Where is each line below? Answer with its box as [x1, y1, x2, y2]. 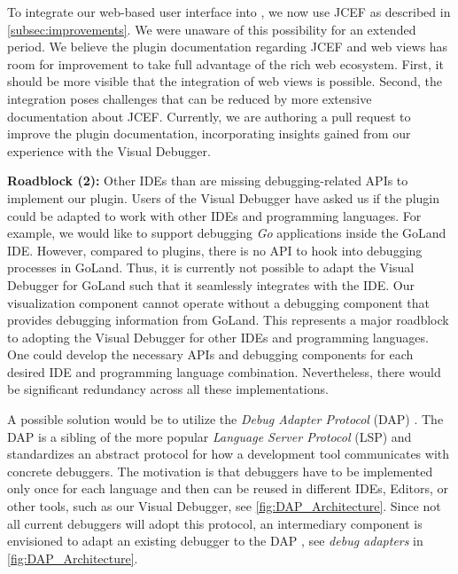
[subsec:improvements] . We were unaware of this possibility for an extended [7, 20, 416, 38]
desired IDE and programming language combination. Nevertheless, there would [7, 362, 441, 381]
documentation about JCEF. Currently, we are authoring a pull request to [7, 106, 411, 125]
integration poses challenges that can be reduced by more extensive [7, 89, 372, 107]
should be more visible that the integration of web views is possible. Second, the [7, 72, 442, 90]
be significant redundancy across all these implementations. [7, 380, 329, 398]
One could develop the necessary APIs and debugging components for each [7, 345, 414, 364]
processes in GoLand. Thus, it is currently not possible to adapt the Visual [7, 258, 415, 277]
